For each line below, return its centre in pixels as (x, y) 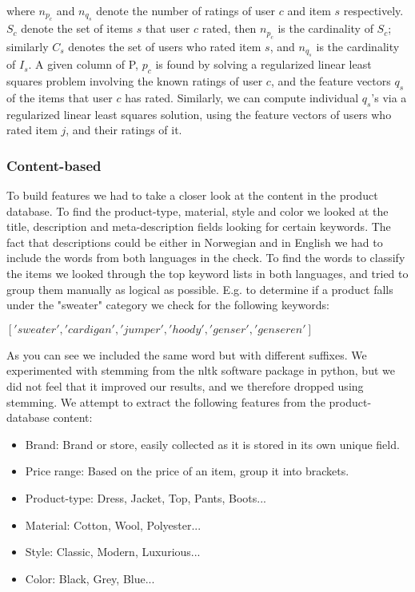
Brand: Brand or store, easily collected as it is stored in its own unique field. (212, 444)
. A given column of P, (83, 64)
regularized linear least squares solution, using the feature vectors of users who (199, 114)
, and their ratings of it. (124, 130)
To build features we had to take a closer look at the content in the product (192, 195)
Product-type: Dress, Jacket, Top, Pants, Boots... (146, 497)
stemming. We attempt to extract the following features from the (166, 401)
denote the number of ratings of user (186, 10)
